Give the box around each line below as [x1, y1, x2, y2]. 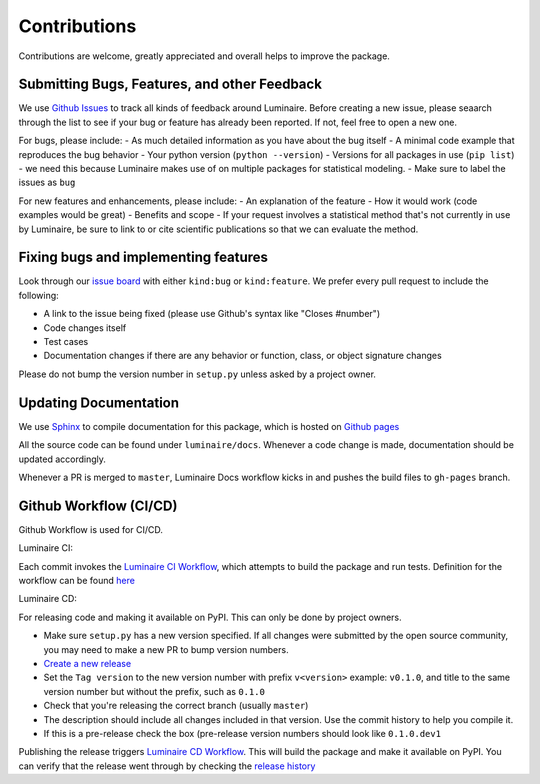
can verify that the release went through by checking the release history [18, 760, 316, 772]
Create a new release [43, 657, 132, 669]
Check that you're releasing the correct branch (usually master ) [43, 700, 309, 712]
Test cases [43, 336, 89, 348]
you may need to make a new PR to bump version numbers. [43, 643, 289, 655]
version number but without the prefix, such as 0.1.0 [43, 685, 265, 697]
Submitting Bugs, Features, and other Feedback [18, 76, 322, 93]
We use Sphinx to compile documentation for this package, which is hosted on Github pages [18, 420, 400, 432]
